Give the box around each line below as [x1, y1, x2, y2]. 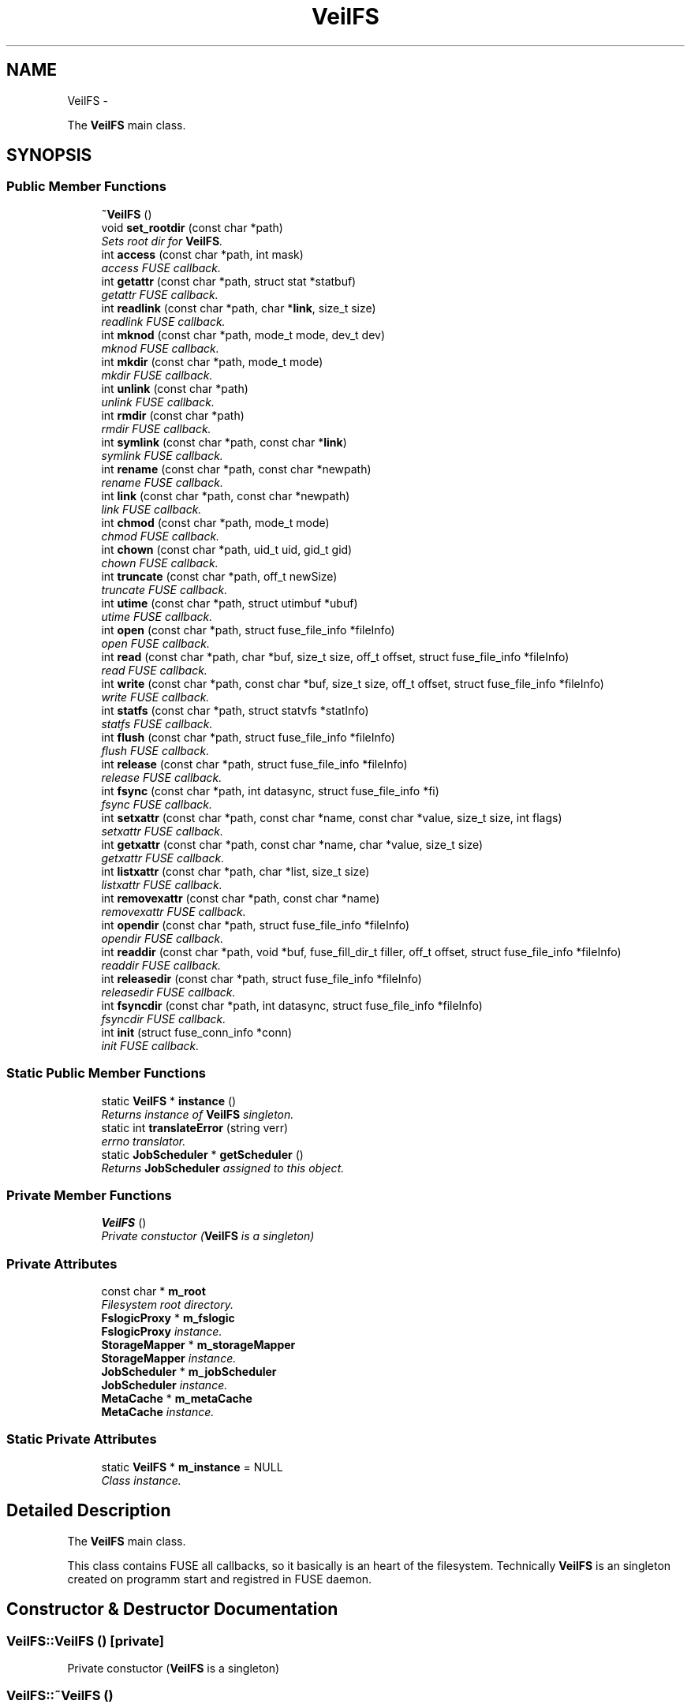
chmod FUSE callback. [101, 529, 220, 543]
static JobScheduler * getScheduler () [101, 1147, 304, 1161]
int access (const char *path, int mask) [101, 247, 304, 261]
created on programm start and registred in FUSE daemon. [67, 1572, 372, 1586]
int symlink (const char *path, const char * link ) [101, 435, 347, 449]
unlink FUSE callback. [101, 394, 215, 409]
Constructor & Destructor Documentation [6, 1599, 338, 1620]
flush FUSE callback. [101, 743, 210, 757]
